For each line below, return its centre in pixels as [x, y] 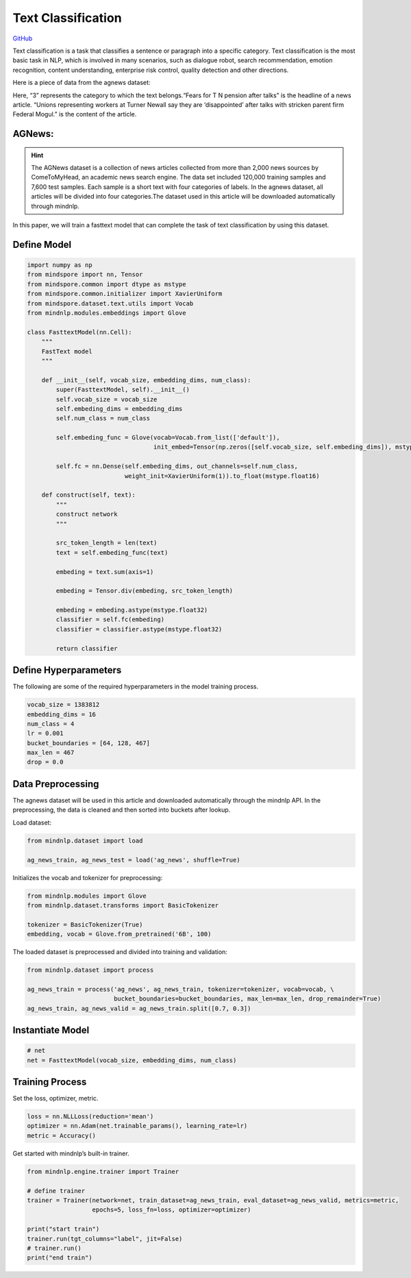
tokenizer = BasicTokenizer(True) [85, 924]
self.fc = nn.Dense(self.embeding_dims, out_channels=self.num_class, [177, 466]
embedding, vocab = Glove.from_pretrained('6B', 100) [119, 934]
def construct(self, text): [89, 495]
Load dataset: [32, 823]
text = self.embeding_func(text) [112, 552]
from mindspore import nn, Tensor [85, 275]
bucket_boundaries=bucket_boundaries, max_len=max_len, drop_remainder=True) [247, 999]
